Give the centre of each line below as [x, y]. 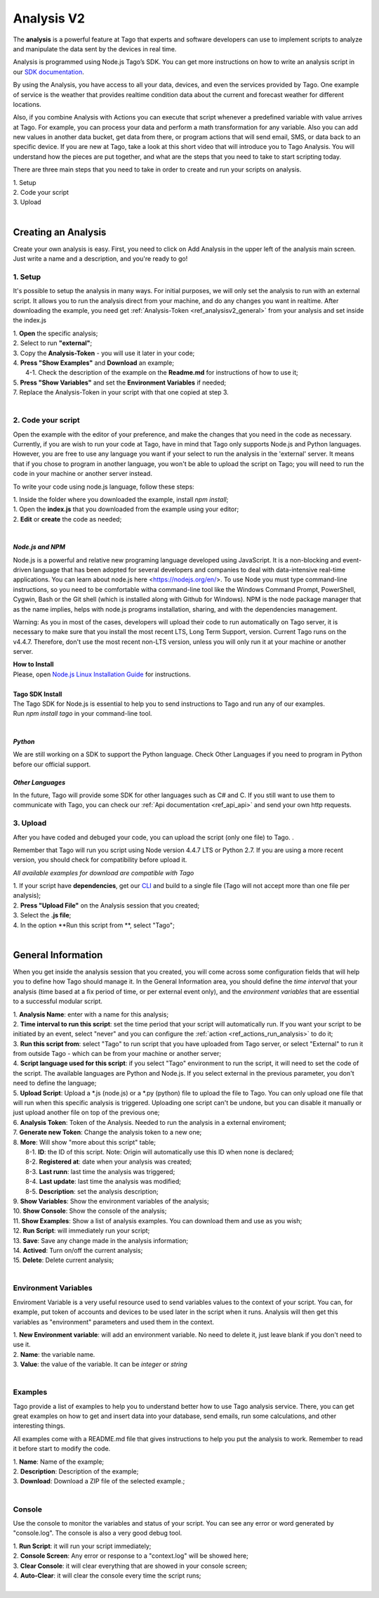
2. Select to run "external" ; [53, 343]
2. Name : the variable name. [54, 1354]
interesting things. [39, 1426]
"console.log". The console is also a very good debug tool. [98, 1533]
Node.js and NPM [39, 547]
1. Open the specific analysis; [55, 333]
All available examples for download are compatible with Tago [104, 872]
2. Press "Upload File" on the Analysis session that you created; [106, 905]
